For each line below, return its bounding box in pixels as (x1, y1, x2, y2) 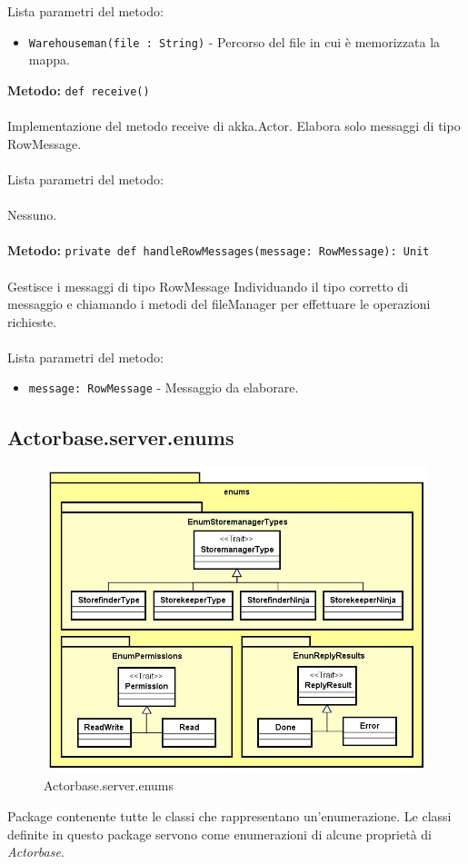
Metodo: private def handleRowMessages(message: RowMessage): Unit (7, 241, 430, 260)
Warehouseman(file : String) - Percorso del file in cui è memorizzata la (28, 32, 441, 51)
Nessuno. (7, 205, 57, 224)
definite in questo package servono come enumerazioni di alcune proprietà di (7, 824, 432, 843)
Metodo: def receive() (7, 80, 150, 99)
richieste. (7, 312, 57, 331)
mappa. (28, 50, 70, 69)
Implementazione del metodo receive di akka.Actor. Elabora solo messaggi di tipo (7, 116, 461, 135)
